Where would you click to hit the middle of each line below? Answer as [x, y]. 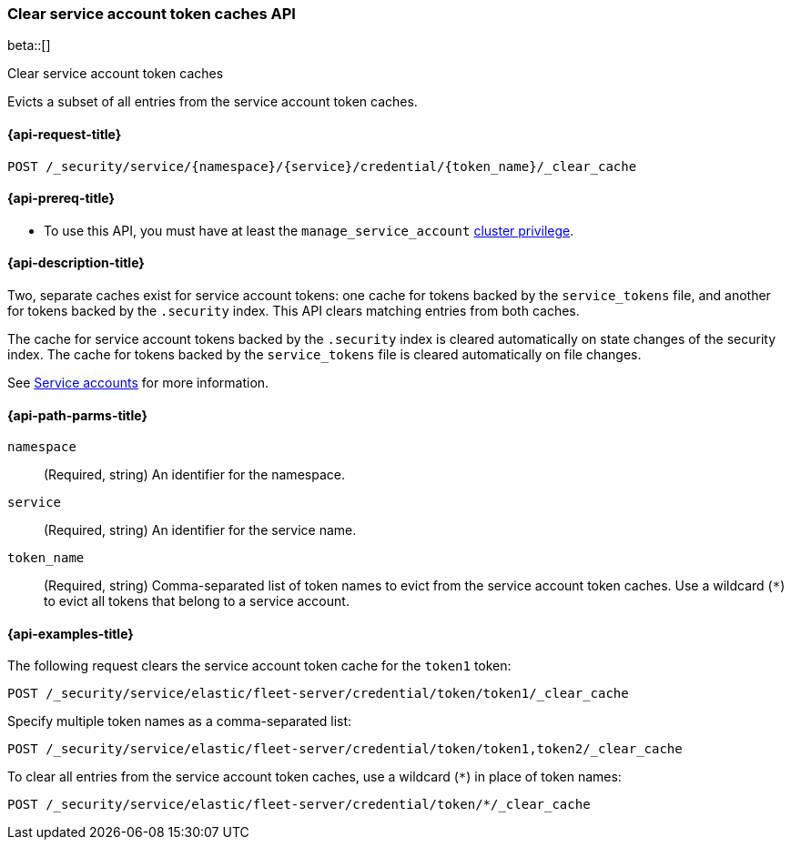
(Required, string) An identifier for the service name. [200, 530]
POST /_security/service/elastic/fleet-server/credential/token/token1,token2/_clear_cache [345, 749]
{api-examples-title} [71, 633]
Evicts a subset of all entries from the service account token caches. [213, 102]
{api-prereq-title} [61, 198]
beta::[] [29, 45]
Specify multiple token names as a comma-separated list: [180, 721]
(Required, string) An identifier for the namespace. [194, 475]
